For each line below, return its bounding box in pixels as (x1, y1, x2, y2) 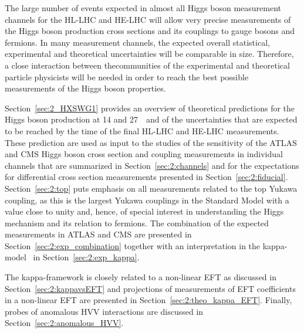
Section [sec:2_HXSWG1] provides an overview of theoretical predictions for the (5, 101, 295, 114)
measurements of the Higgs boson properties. (5, 82, 166, 94)
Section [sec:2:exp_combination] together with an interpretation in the (5, 239, 261, 252)
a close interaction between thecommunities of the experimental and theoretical (5, 59, 290, 71)
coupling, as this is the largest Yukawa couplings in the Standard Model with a (5, 193, 289, 206)
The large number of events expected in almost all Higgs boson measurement (5, 2, 282, 13)
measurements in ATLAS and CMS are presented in (5, 228, 192, 240)
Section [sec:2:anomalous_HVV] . (5, 317, 124, 329)
